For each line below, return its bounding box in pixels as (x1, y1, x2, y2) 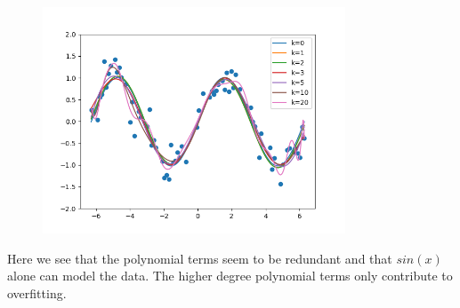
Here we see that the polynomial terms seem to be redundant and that (7, 249, 392, 267)
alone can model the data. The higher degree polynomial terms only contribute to (7, 266, 453, 285)
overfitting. (7, 283, 67, 302)
